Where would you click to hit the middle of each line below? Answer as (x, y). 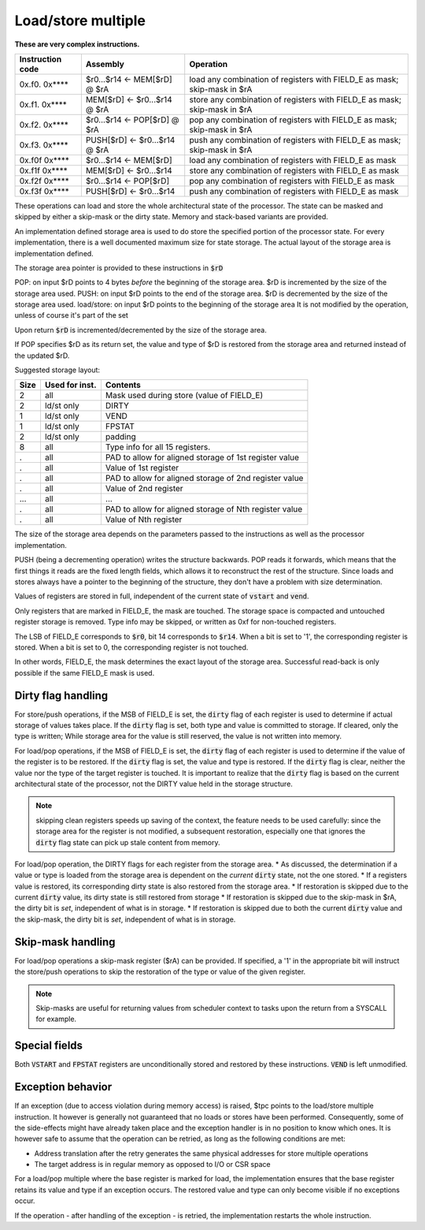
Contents (123, 385)
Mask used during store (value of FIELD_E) (184, 396)
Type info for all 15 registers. (158, 447)
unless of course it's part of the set (72, 315)
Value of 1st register (142, 468)
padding (121, 437)
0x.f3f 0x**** (44, 191)
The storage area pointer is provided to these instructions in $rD (119, 267)
